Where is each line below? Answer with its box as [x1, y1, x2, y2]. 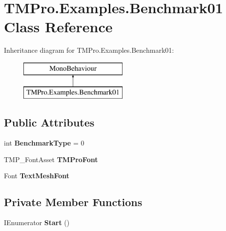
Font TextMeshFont [4, 170, 70, 181]
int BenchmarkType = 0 [4, 138, 84, 148]
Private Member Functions [4, 194, 143, 210]
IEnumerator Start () [4, 217, 70, 228]
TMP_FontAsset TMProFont [4, 154, 98, 164]
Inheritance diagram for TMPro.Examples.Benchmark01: [4, 45, 174, 55]
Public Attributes [4, 115, 95, 130]
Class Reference [4, 17, 113, 37]
